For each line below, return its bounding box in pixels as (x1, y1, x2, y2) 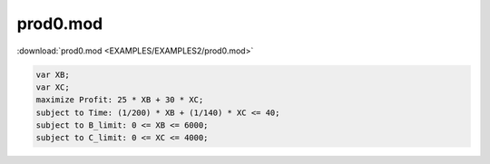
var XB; (35, 69, 70, 80)
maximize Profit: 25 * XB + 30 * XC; (35, 95, 204, 105)
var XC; (35, 82, 70, 92)
